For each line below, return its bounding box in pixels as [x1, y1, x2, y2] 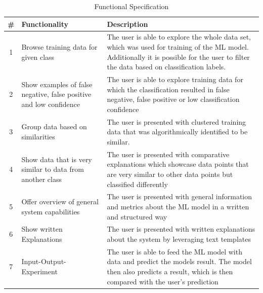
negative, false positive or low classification [107, 94, 240, 104]
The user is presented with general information [107, 191, 252, 202]
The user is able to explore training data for [107, 74, 243, 85]
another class [21, 173, 62, 184]
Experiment [21, 266, 58, 276]
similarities [21, 131, 55, 142]
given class [21, 51, 55, 62]
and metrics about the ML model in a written [107, 201, 249, 211]
